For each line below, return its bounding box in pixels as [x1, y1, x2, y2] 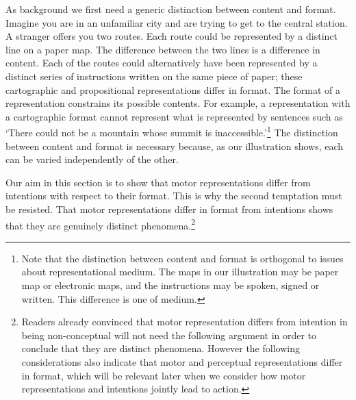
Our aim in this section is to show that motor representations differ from [5, 175, 311, 189]
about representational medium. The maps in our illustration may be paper [21, 264, 339, 279]
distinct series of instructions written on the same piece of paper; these [5, 68, 303, 83]
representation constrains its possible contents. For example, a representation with [5, 96, 351, 110]
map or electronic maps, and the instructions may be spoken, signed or [21, 278, 320, 292]
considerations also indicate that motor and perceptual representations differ [21, 354, 343, 368]
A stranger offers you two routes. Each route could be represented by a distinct [5, 29, 338, 43]
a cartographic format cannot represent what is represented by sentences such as [5, 109, 343, 123]
